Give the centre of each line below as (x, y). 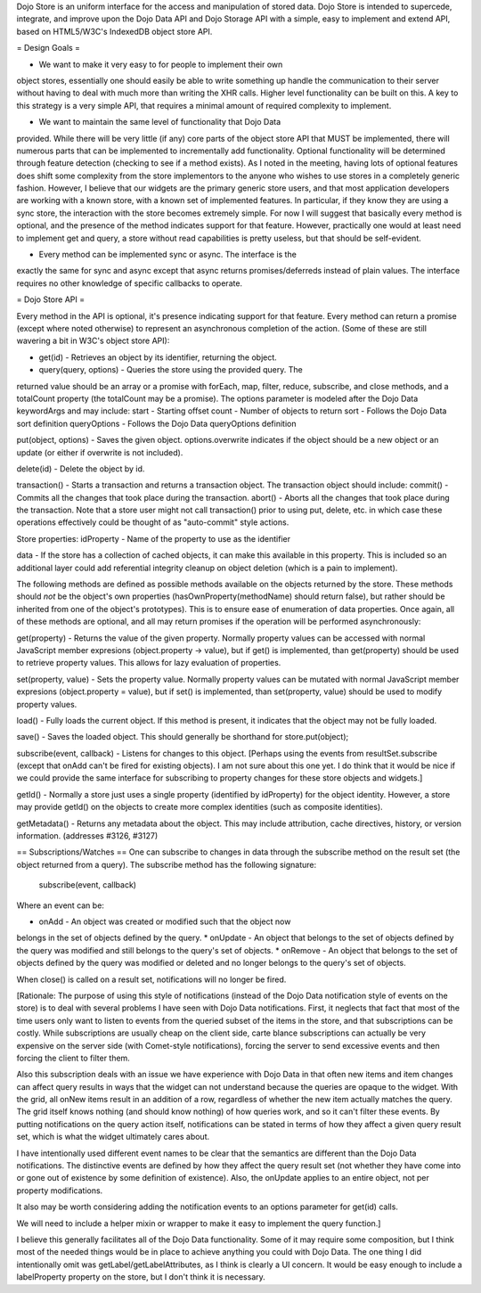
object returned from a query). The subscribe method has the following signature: (167, 864)
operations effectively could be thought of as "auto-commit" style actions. (153, 522)
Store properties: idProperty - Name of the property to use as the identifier (154, 538)
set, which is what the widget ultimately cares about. (113, 1137)
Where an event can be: (60, 905)
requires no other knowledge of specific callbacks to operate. (130, 283)
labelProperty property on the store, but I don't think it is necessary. (141, 1277)
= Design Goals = (48, 48)
